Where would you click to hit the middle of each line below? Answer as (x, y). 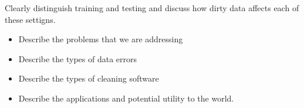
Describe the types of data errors (78, 58)
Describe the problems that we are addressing (101, 39)
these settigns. (30, 19)
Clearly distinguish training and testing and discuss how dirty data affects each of (152, 8)
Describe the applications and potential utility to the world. (126, 98)
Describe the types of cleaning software (89, 78)
